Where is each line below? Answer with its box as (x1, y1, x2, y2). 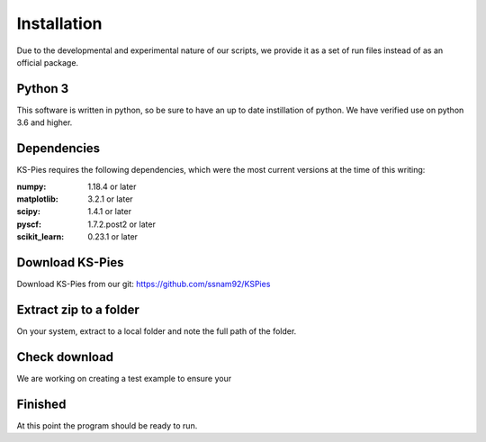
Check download (16, 349, 114, 365)
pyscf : (16, 219, 42, 230)
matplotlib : (16, 194, 58, 204)
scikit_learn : (16, 231, 65, 242)
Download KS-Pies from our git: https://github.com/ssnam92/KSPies (16, 279, 271, 289)
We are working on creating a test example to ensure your (16, 373, 232, 383)
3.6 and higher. (16, 117, 73, 128)
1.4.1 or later (87, 206, 132, 217)
